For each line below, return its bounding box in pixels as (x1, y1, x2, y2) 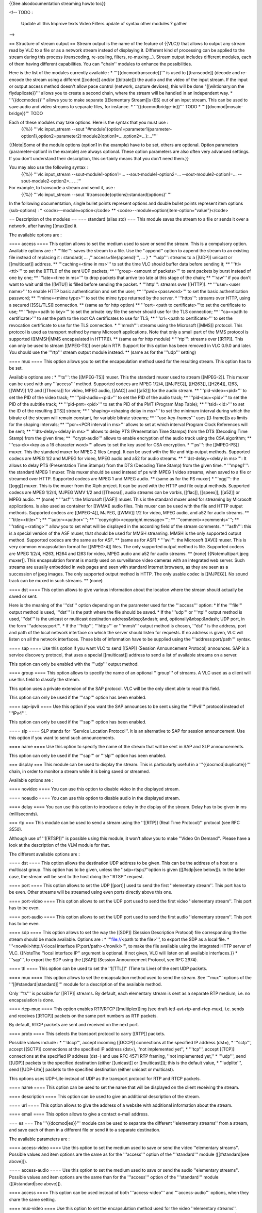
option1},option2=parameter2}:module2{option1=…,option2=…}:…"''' (21, 133, 158, 139)
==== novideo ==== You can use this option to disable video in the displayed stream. (9, 786, 180, 792)
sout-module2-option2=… (21, 178, 73, 184)
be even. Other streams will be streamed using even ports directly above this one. (9, 889, 173, 895)
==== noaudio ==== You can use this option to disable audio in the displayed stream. (9, 795, 180, 801)
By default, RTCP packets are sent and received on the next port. (9, 1022, 139, 1028)
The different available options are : (9, 851, 80, 857)
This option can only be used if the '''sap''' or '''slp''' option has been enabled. (9, 753, 166, 758)
